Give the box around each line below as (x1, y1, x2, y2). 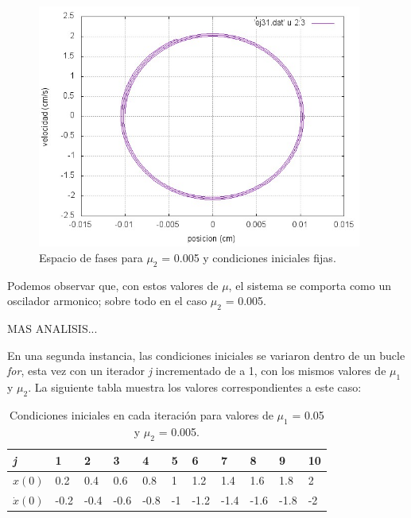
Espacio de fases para (39, 249, 143, 265)
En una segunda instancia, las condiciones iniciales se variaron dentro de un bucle (7, 346, 405, 363)
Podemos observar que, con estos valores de (7, 276, 219, 293)
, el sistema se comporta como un (228, 276, 391, 293)
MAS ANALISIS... (7, 320, 98, 337)
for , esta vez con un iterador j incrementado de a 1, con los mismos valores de (7, 362, 386, 379)
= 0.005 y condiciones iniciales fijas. (161, 249, 336, 265)
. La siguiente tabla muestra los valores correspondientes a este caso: (28, 379, 362, 396)
